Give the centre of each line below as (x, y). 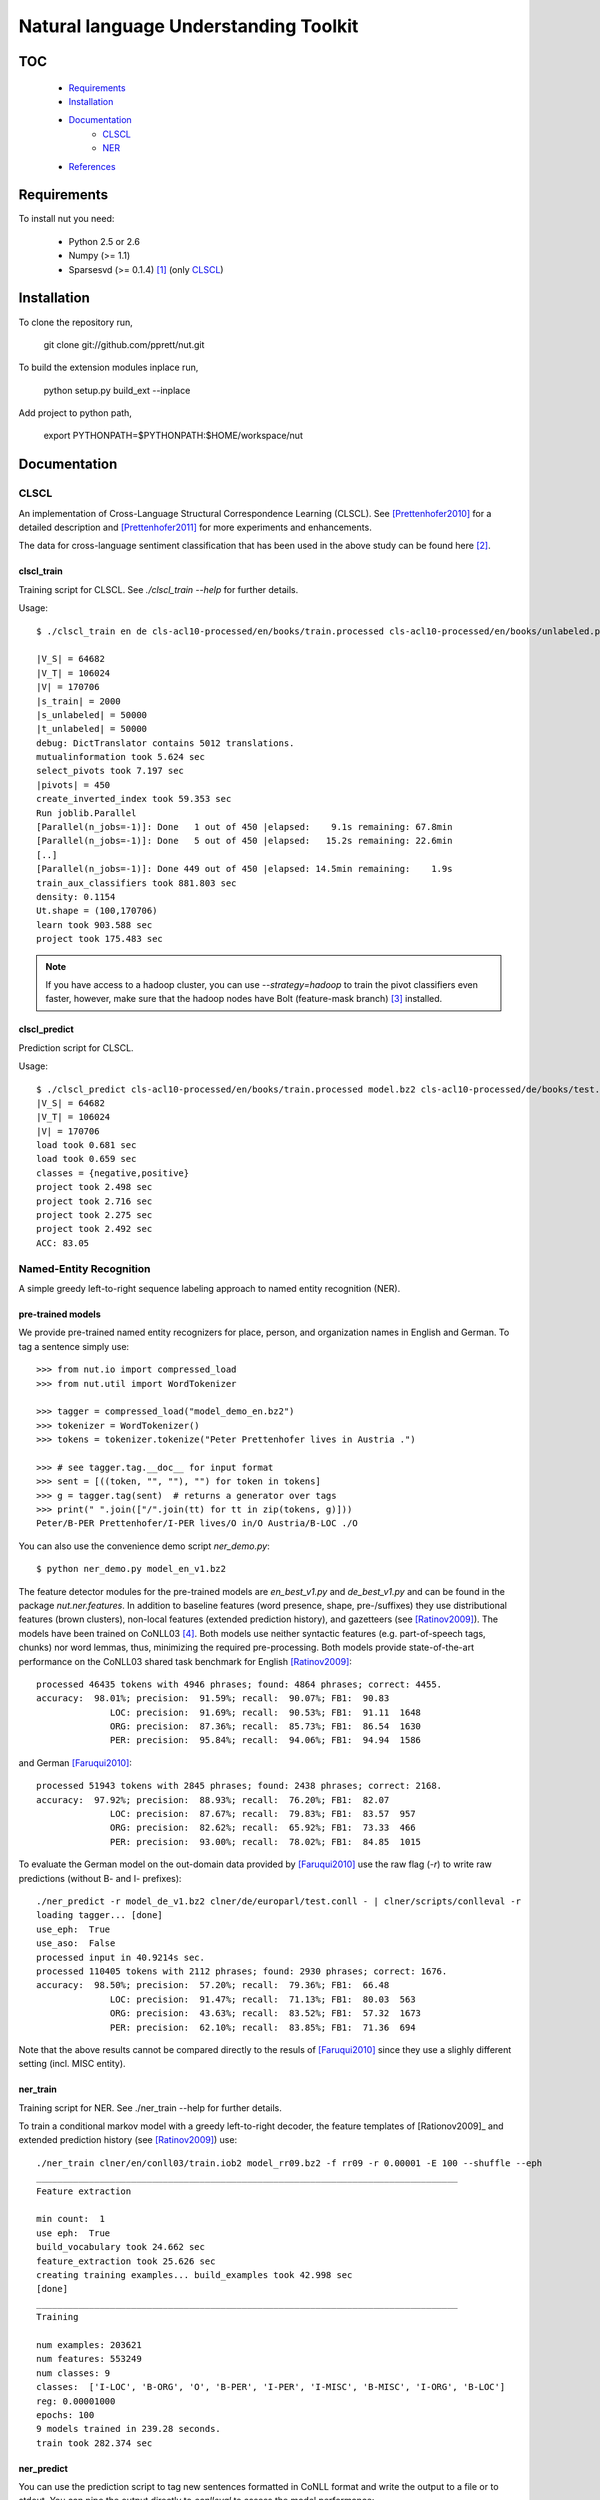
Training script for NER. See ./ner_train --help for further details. (150, 2107)
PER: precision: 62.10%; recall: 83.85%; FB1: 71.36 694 (263, 2027)
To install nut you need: (66, 219)
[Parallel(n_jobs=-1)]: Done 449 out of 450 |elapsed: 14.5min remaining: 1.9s (244, 869)
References (92, 166)
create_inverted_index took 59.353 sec (134, 799)
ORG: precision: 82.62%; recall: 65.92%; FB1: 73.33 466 (263, 1828)
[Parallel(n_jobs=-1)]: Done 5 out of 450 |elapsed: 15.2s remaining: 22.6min (244, 841)
